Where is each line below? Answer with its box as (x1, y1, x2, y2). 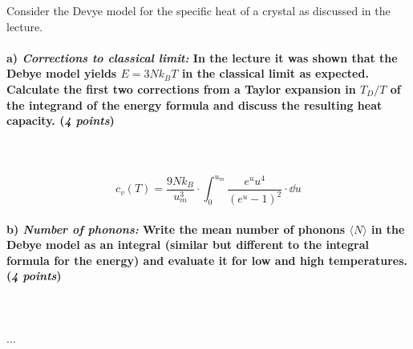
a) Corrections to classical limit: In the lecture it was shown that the (6, 49, 398, 66)
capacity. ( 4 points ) (6, 112, 115, 129)
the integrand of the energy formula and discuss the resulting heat (6, 96, 383, 113)
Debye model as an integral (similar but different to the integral (6, 236, 369, 253)
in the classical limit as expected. (181, 65, 369, 82)
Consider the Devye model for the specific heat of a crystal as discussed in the (6, 2, 391, 18)
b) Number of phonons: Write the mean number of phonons (6, 220, 346, 237)
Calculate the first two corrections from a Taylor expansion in (6, 80, 356, 97)
